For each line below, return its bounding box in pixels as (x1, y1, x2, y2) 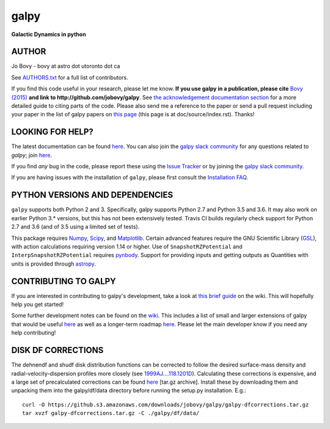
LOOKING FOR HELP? (11, 127, 94, 137)
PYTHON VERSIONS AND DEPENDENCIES (11, 190, 174, 200)
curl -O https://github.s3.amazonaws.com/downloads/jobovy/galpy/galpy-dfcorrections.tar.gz (22, 401, 309, 408)
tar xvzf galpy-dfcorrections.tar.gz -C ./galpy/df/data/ (22, 410, 200, 417)
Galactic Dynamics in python (11, 31, 86, 38)
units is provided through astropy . (11, 260, 96, 267)
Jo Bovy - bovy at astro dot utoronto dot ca (11, 62, 120, 70)
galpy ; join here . (11, 151, 52, 159)
